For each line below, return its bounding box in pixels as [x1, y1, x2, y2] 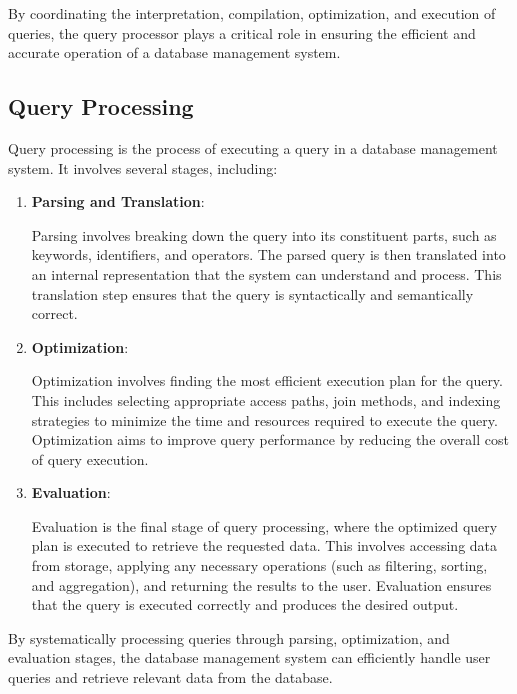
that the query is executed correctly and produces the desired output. [31, 594, 459, 615]
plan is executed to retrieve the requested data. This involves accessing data [31, 535, 498, 556]
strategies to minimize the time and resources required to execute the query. [31, 409, 498, 430]
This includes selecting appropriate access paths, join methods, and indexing [31, 389, 501, 410]
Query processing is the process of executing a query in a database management [8, 137, 498, 158]
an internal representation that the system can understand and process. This [31, 263, 502, 284]
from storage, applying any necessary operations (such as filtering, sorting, [31, 555, 488, 576]
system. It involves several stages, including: [8, 157, 278, 178]
